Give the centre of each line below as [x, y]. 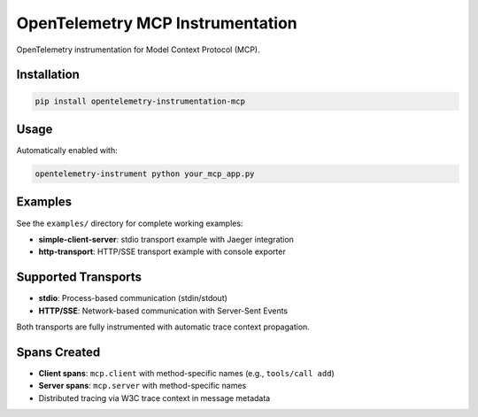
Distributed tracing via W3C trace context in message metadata [154, 398]
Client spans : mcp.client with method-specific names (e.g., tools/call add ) [187, 373]
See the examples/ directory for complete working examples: [130, 223]
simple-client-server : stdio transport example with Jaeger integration [166, 239]
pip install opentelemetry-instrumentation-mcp [140, 101]
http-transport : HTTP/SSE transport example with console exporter [162, 251]
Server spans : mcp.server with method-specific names [143, 386]
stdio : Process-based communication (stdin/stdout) [133, 298]
